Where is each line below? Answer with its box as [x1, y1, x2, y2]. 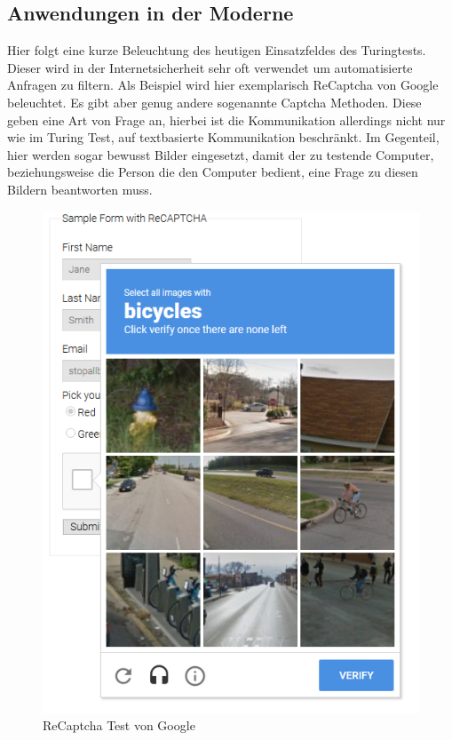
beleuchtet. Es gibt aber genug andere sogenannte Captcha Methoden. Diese [7, 92, 422, 111]
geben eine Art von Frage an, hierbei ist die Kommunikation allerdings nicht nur [7, 110, 446, 129]
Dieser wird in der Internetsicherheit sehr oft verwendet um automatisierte [7, 58, 413, 76]
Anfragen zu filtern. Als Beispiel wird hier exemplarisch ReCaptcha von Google [7, 76, 439, 94]
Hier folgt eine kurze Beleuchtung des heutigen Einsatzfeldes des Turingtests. [7, 41, 426, 60]
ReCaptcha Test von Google [43, 716, 195, 735]
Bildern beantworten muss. [7, 179, 153, 198]
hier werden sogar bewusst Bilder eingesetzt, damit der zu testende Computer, [7, 145, 434, 163]
